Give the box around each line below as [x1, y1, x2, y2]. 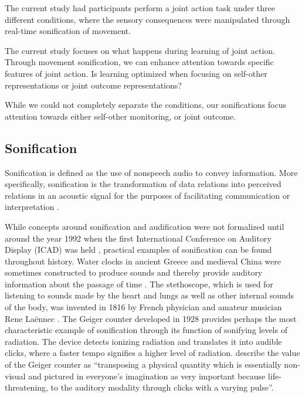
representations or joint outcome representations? [5, 79, 182, 91]
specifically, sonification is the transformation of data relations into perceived [5, 178, 282, 190]
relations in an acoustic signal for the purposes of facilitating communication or [5, 189, 290, 201]
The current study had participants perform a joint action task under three [5, 2, 275, 13]
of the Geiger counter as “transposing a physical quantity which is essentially [5, 358, 282, 371]
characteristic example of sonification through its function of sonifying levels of [5, 324, 287, 336]
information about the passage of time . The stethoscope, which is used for [5, 277, 273, 290]
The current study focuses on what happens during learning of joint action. [5, 44, 275, 56]
